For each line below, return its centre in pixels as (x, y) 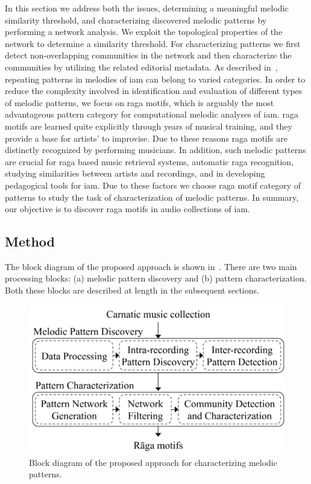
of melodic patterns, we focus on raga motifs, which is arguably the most (140, 102)
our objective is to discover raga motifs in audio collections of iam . (127, 209)
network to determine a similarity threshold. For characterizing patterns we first (153, 43)
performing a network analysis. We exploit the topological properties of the (144, 32)
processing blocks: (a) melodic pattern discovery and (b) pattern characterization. (156, 278)
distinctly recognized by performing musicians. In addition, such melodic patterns (155, 150)
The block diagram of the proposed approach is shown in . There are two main (151, 266)
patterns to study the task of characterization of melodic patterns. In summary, (152, 197)
